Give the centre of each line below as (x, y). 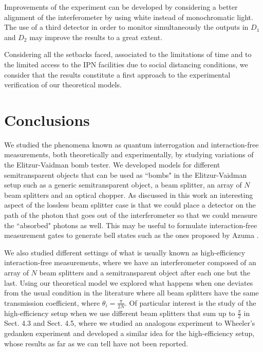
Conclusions (47, 119)
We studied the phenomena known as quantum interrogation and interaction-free (131, 144)
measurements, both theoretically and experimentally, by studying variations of (129, 154)
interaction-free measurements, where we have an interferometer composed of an (130, 262)
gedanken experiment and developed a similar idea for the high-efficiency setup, (129, 333)
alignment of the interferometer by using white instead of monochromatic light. (129, 17)
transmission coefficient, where (52, 302)
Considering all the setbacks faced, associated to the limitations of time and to (128, 54)
